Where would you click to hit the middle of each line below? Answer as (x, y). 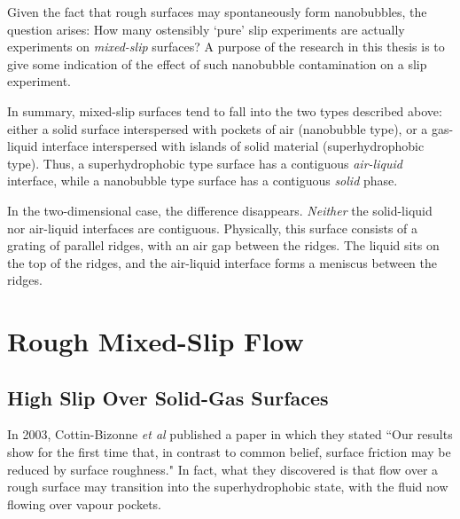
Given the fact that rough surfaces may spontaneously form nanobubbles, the (217, 12)
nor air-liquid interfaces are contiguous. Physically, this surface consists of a (213, 228)
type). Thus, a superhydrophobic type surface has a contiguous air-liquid (205, 163)
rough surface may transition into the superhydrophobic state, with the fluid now (228, 487)
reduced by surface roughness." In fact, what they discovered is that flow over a (223, 469)
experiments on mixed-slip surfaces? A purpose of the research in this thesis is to (226, 47)
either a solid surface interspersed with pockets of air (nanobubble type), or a (218, 128)
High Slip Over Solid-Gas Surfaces (168, 397)
